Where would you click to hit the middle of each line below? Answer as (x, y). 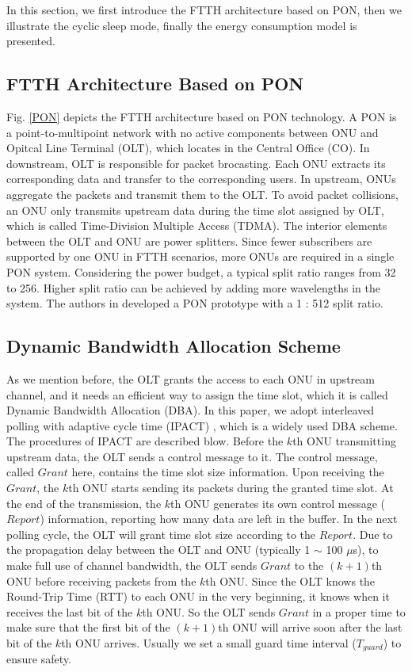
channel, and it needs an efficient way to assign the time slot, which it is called (197, 394)
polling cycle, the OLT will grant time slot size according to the (161, 534)
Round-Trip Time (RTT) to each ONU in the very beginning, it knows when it (198, 596)
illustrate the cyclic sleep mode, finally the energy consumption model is (182, 25)
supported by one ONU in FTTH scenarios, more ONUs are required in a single (200, 256)
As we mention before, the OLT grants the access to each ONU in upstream (191, 378)
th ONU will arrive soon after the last (310, 627)
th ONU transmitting (344, 441)
